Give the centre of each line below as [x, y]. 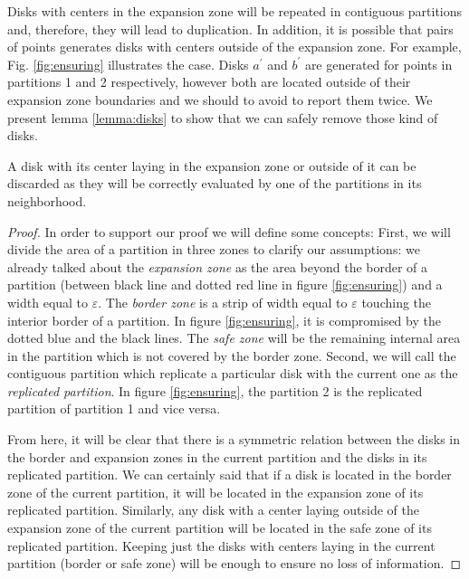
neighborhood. [47, 200]
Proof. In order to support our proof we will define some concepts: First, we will [229, 231]
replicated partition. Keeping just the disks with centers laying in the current [221, 545]
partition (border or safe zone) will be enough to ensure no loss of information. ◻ [234, 563]
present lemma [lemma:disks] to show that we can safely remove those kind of [223, 117]
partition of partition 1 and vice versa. [114, 408]
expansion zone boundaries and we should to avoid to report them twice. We [220, 99]
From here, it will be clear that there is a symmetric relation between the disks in [234, 439]
